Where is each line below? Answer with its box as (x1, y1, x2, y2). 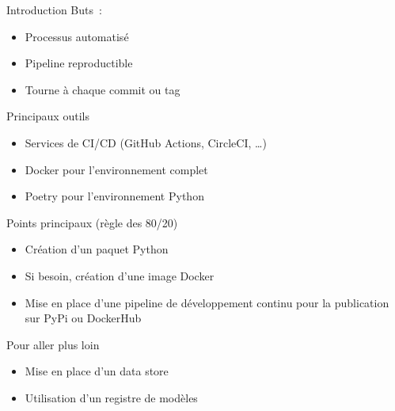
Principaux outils (6, 108, 89, 124)
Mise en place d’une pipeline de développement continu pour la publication (25, 294, 389, 310)
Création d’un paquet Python (25, 241, 169, 257)
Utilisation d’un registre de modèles (25, 389, 198, 405)
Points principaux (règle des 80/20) (6, 214, 178, 230)
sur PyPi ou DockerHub (25, 310, 142, 326)
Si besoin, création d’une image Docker (25, 267, 215, 284)
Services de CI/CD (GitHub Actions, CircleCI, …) (25, 134, 267, 150)
